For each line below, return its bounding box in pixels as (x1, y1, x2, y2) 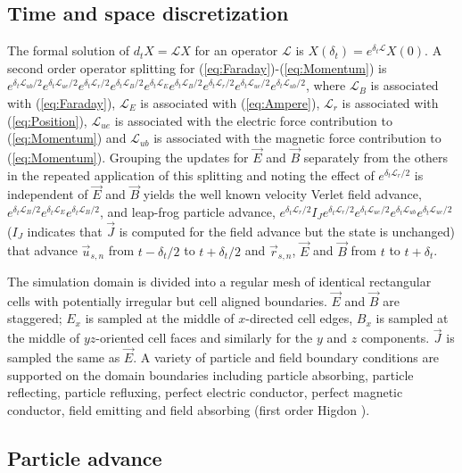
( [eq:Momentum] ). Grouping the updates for (7, 147, 249, 166)
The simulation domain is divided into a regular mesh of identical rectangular (7, 272, 432, 291)
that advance (7, 241, 78, 260)
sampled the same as (7, 348, 120, 367)
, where (305, 76, 346, 95)
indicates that (27, 221, 103, 240)
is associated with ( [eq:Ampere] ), (140, 93, 320, 112)
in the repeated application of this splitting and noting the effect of (7, 165, 375, 184)
